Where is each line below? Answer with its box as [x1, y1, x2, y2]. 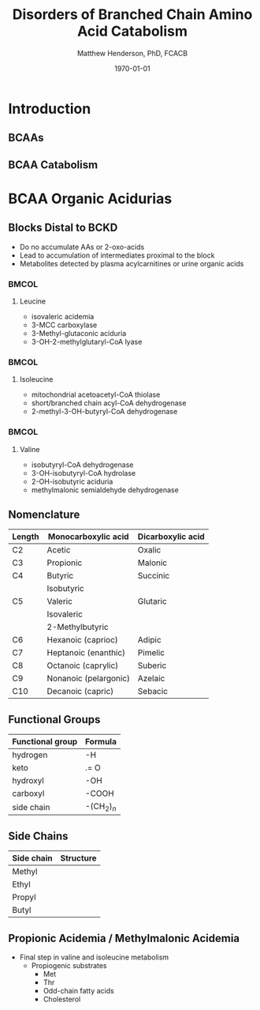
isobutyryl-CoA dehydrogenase [31, 460, 134, 469]
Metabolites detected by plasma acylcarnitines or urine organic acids [19, 258, 244, 268]
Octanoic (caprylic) [46, 660, 119, 671]
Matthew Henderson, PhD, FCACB [77, 48, 188, 58]
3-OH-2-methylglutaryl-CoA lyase [31, 337, 143, 347]
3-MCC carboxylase [31, 320, 98, 330]
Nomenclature [8, 508, 80, 521]
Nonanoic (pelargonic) [46, 673, 131, 684]
